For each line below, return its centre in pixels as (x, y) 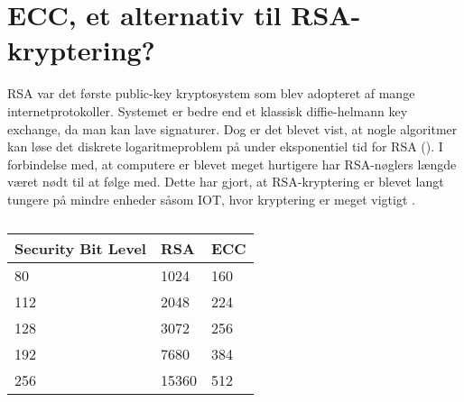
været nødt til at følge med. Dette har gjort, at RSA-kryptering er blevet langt (226, 182)
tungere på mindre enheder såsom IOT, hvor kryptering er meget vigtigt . (211, 199)
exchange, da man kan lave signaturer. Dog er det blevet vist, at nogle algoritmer (232, 128)
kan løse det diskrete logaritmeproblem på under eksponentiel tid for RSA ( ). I (225, 146)
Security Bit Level (80, 249)
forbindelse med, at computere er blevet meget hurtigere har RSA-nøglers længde (232, 164)
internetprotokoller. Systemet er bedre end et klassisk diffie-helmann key (208, 110)
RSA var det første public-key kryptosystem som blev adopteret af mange (211, 93)
